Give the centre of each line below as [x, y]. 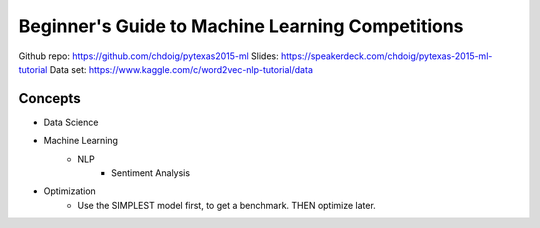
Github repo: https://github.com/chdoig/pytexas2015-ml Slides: [148, 56]
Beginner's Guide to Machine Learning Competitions [241, 26]
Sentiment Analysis [150, 173]
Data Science [71, 122]
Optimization [70, 191]
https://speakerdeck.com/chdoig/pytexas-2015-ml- [386, 56]
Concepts [49, 98]
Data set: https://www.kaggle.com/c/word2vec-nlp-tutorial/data [181, 69]
